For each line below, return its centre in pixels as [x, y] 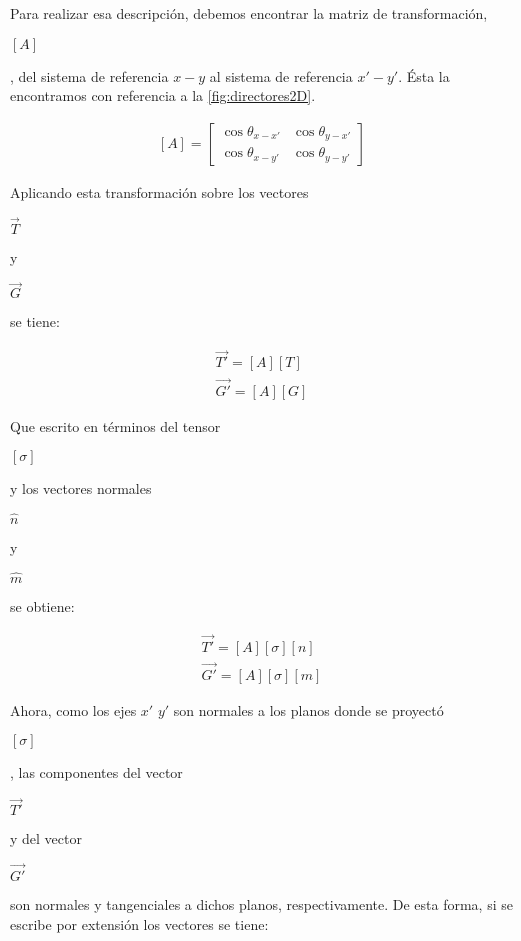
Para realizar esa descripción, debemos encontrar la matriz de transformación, [249, 13]
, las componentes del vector [96, 772]
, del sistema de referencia [89, 75]
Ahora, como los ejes [73, 709]
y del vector [46, 838]
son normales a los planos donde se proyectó [308, 709]
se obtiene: [42, 605]
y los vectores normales [81, 488]
